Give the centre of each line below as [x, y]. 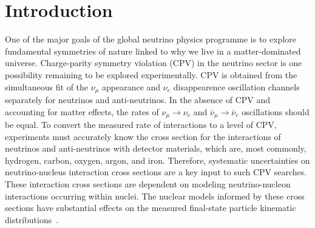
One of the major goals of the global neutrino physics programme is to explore [151, 39]
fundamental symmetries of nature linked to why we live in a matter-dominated [153, 51]
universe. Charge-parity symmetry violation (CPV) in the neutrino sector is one [154, 63]
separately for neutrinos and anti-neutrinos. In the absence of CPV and [138, 99]
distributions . [32, 219]
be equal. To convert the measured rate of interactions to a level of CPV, [141, 124]
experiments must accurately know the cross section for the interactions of [143, 136]
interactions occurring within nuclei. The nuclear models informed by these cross [155, 196]
